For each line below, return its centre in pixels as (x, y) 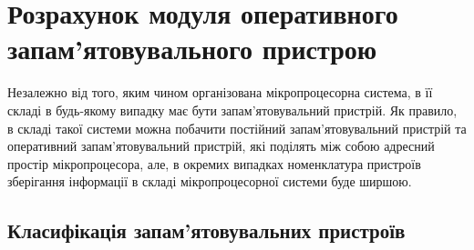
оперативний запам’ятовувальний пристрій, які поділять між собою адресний (221, 146)
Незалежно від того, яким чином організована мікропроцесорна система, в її (220, 92)
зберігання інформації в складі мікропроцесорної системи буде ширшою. (210, 181)
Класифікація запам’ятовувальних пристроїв (206, 230)
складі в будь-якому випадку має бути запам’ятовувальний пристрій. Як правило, (232, 110)
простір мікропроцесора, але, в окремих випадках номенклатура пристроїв (214, 163)
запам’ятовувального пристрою (192, 49)
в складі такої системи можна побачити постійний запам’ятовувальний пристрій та (237, 128)
